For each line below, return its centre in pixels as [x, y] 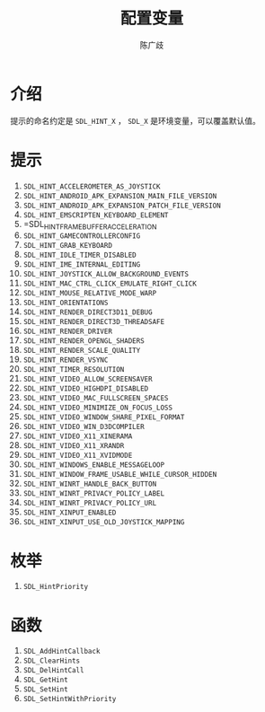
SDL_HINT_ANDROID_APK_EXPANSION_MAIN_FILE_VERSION [120, 196]
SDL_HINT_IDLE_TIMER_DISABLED [80, 255]
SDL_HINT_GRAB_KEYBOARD [68, 246]
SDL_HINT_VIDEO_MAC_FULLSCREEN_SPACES [96, 399]
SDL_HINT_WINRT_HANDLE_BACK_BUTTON [90, 484]
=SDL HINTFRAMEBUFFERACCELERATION [90, 225]
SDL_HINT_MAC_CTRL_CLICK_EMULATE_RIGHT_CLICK [110, 284]
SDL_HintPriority [56, 587]
